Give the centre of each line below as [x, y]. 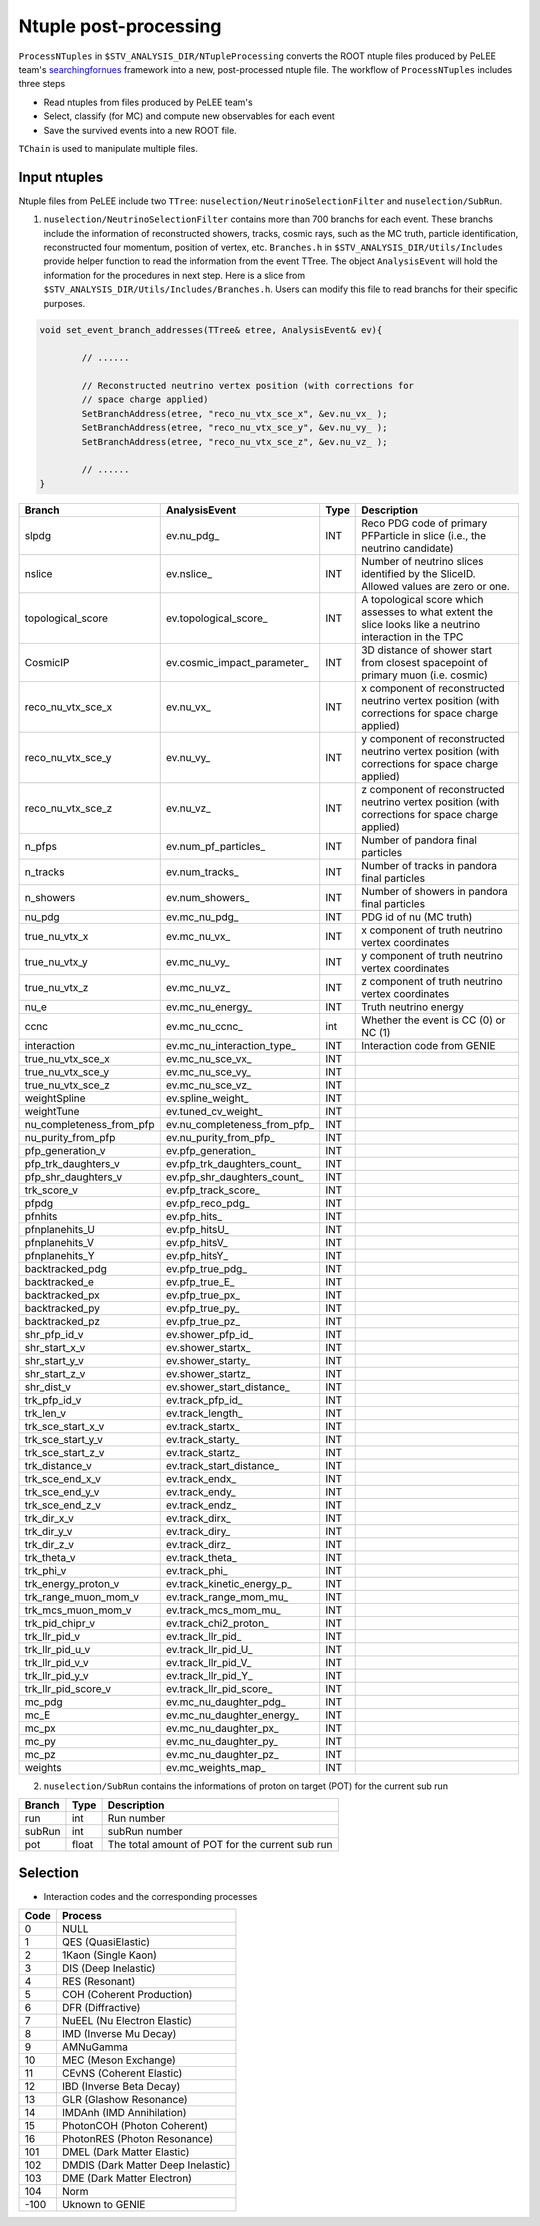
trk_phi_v [45, 1570]
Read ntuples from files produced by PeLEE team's [148, 102]
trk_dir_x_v [49, 1518]
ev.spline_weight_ [207, 1098]
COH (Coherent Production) [127, 1995]
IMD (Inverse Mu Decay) [119, 2034]
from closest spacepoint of [425, 662]
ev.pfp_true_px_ [202, 1295]
